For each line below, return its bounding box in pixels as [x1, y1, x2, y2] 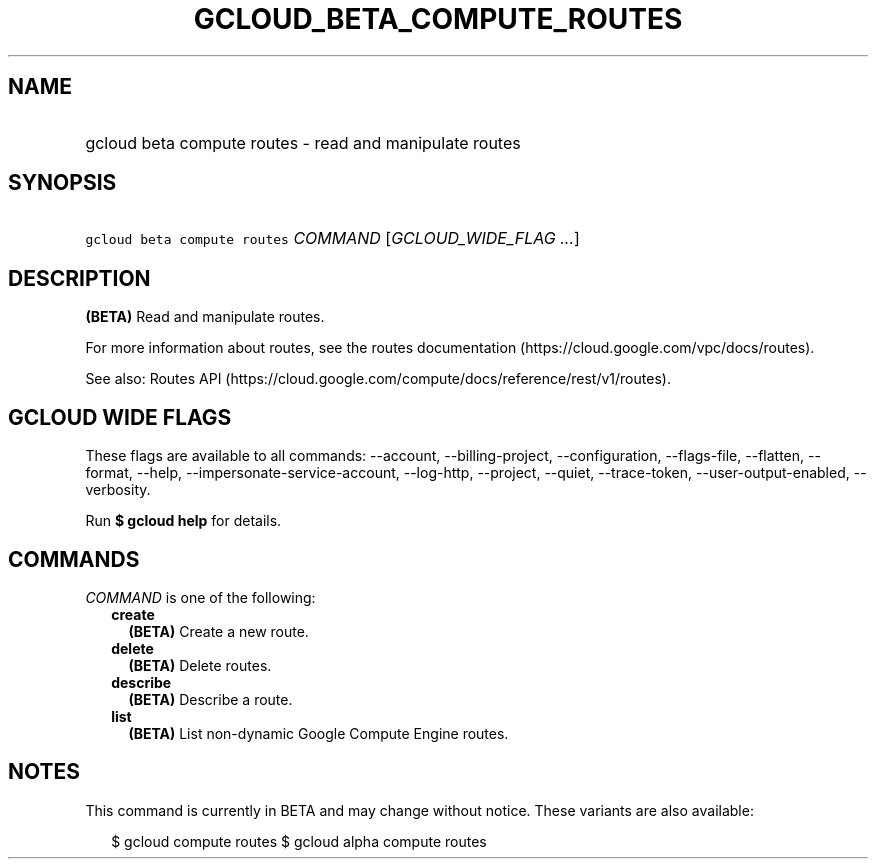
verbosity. [85, 481, 151, 499]
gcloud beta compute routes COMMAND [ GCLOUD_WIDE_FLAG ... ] [85, 228, 580, 249]
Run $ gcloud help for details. [85, 512, 282, 530]
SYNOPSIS [8, 170, 117, 196]
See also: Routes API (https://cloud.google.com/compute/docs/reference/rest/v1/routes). [85, 370, 671, 388]
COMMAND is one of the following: [85, 588, 316, 606]
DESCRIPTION [8, 265, 151, 291]
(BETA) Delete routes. [128, 656, 272, 674]
